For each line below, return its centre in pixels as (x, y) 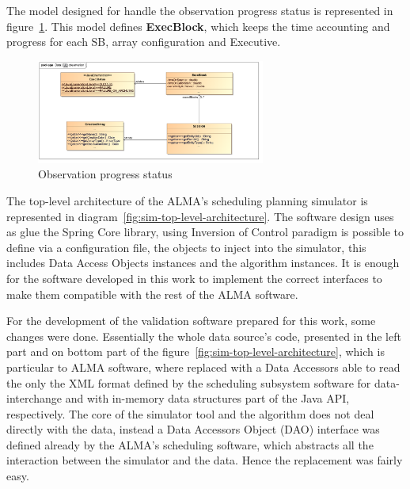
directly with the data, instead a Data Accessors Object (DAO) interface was (193, 429)
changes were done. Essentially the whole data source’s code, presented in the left (204, 336)
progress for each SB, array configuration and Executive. (144, 42)
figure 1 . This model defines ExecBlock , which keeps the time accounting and (198, 26)
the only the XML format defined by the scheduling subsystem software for (189, 382)
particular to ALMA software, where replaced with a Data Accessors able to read (203, 367)
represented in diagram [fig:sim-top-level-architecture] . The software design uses (200, 216)
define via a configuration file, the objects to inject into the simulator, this (186, 247)
